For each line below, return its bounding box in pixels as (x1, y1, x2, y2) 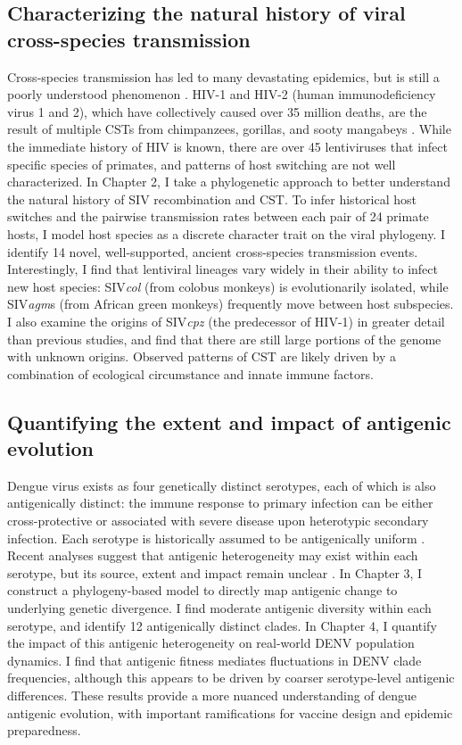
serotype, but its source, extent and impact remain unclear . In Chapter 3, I (7, 563, 423, 582)
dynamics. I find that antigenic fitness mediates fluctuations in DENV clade (7, 650, 422, 669)
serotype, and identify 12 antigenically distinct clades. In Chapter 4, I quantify (7, 616, 437, 634)
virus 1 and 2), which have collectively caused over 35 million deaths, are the (7, 102, 427, 120)
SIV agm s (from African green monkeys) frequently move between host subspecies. (7, 294, 454, 313)
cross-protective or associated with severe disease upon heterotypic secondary (7, 511, 429, 530)
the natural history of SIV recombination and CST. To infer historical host (7, 189, 417, 208)
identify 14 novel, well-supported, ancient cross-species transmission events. (7, 242, 418, 261)
